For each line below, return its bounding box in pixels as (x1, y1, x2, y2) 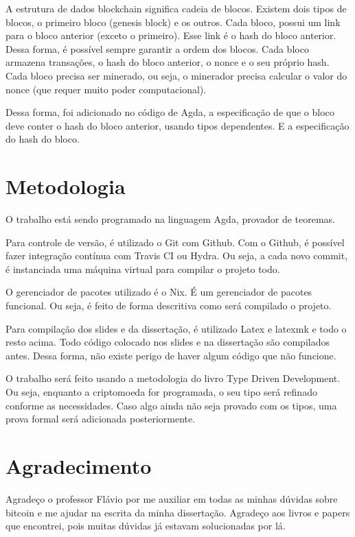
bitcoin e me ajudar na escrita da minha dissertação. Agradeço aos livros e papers (5, 505, 350, 519)
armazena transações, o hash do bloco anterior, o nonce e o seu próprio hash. (5, 55, 330, 69)
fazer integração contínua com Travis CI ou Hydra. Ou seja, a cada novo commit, (5, 248, 348, 263)
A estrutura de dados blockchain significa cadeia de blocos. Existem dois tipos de (5, 1, 347, 15)
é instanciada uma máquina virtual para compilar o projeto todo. (5, 261, 280, 276)
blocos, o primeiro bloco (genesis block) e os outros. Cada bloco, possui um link (5, 14, 341, 29)
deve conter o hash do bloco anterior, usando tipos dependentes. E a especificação (5, 118, 350, 132)
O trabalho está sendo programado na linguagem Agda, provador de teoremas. (5, 212, 335, 226)
